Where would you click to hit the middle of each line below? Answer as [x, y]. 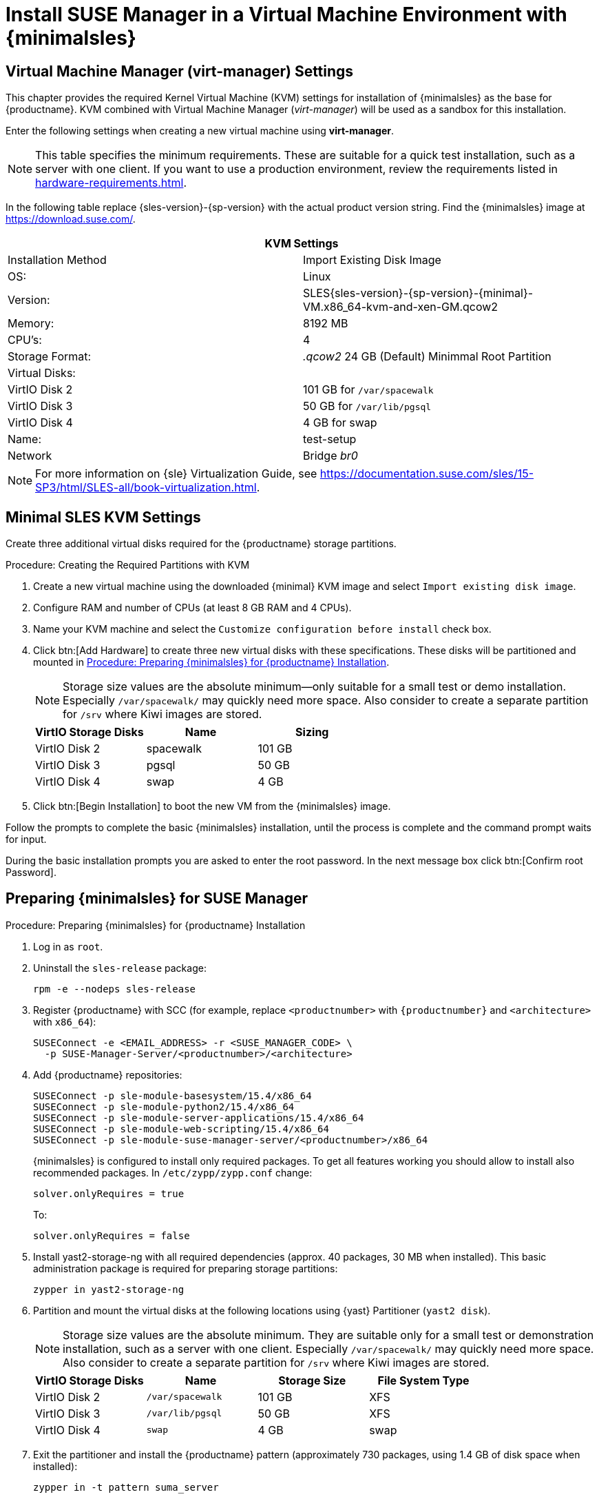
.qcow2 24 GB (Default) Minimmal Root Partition [427, 357]
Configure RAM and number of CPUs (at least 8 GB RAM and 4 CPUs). [192, 608]
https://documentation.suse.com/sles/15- [427, 474]
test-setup [330, 439]
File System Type [423, 1380]
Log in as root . [68, 946]
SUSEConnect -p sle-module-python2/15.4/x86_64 [164, 1107]
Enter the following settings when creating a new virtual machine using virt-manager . [200, 131]
